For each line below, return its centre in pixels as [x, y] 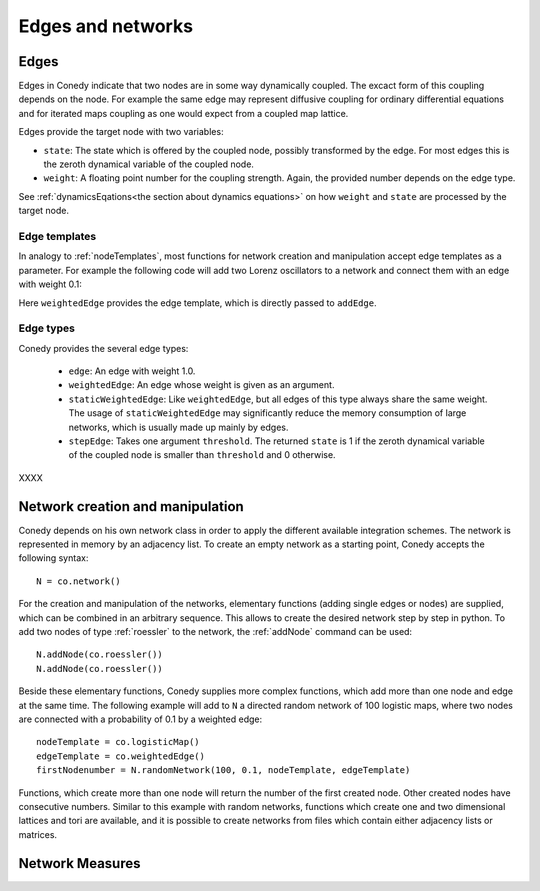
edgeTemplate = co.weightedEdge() [120, 756]
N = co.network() [78, 581]
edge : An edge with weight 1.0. [132, 371]
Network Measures [79, 863]
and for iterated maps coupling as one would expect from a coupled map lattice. [183, 113]
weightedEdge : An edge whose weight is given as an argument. [201, 385]
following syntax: [53, 558]
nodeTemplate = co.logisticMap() [118, 742]
